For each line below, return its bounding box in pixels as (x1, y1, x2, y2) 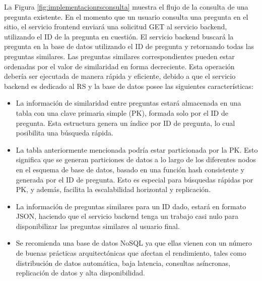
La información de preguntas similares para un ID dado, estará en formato (16, 201, 246, 211)
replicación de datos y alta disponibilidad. (16, 267, 145, 278)
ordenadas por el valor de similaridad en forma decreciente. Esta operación (4, 61, 235, 71)
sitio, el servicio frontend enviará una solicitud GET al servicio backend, (4, 21, 227, 32)
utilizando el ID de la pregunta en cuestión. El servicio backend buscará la (4, 31, 234, 41)
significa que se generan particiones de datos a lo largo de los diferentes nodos (16, 154, 256, 165)
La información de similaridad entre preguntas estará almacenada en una (16, 98, 241, 108)
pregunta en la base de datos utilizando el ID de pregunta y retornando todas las (4, 41, 254, 52)
